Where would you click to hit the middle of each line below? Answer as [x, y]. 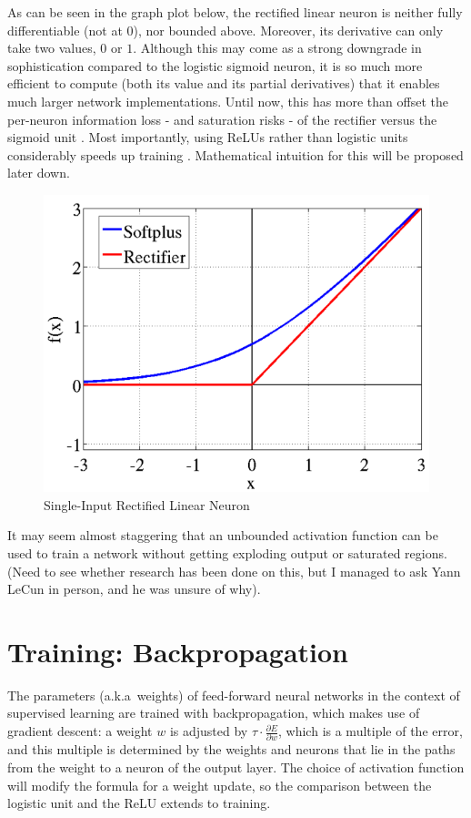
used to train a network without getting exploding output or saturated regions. [227, 552]
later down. [39, 173]
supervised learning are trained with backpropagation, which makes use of [214, 713]
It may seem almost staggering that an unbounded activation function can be [223, 535]
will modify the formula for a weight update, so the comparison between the [220, 785]
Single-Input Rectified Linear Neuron [147, 504]
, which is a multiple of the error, [371, 731]
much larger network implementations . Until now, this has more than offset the [228, 101]
